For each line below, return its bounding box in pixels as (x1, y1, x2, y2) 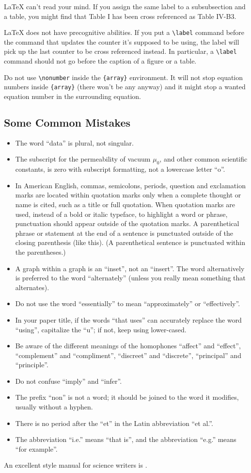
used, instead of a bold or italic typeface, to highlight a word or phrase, (15, 209, 228, 219)
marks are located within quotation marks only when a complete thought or (15, 190, 241, 200)
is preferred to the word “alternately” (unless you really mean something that (15, 273, 246, 283)
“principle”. (15, 359, 48, 370)
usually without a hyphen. (15, 402, 93, 412)
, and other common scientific (159, 154, 248, 164)
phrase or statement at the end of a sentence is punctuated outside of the (15, 228, 233, 238)
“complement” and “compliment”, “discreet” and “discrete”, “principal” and (15, 350, 241, 360)
